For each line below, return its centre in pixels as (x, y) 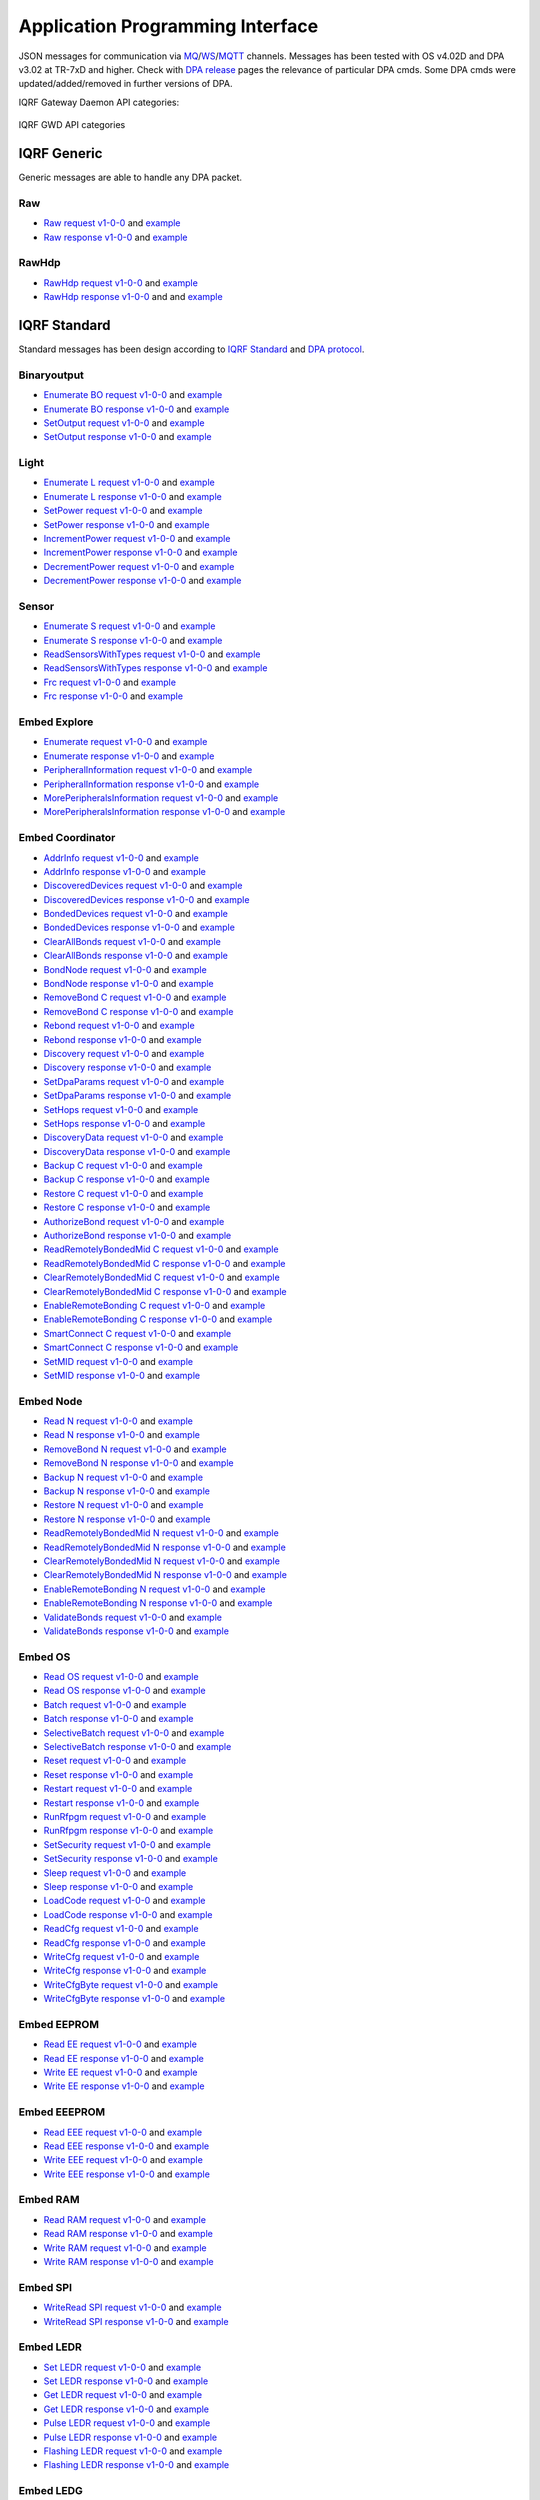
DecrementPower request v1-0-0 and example (139, 566)
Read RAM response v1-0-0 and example (128, 2234)
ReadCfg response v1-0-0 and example (124, 1942)
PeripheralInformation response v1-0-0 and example (151, 784)
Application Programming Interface (168, 26)
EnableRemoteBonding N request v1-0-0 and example (154, 1589)
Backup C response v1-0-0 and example (126, 1179)
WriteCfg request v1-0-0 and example (121, 1956)
